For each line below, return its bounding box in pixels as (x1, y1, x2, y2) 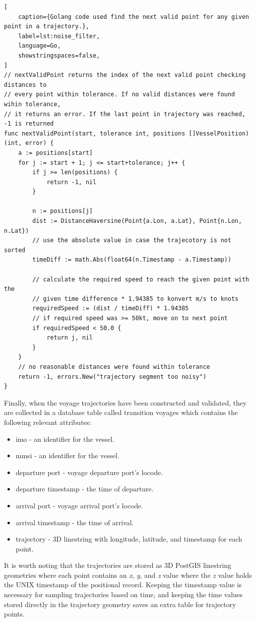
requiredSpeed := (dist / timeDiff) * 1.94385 (32, 305, 189, 312)
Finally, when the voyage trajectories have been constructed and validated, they (4, 397, 247, 408)
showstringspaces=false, (18, 52, 100, 59)
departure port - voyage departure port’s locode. (15, 467, 163, 477)
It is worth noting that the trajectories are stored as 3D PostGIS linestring (4, 560, 232, 570)
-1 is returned (4, 120, 54, 128)
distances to (4, 81, 47, 88)
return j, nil (46, 334, 93, 342)
